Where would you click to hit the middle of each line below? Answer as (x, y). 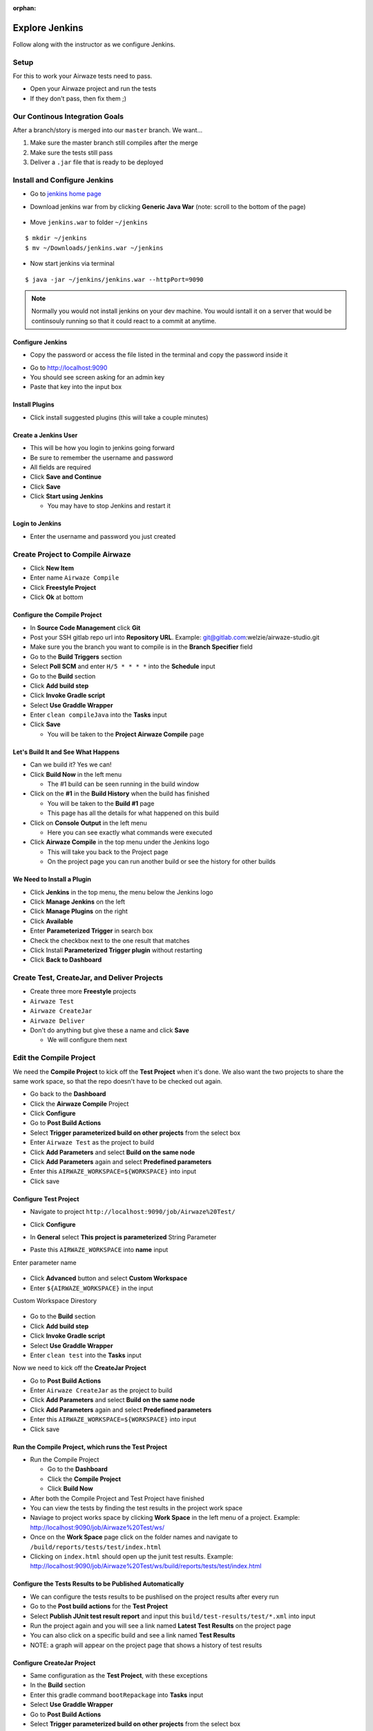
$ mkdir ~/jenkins (56, 238)
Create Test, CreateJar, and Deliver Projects (88, 978)
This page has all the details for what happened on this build (133, 813)
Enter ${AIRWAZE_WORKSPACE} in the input (92, 1288)
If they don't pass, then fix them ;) (78, 98)
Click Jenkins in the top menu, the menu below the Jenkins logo (122, 892)
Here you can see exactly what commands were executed (130, 832)
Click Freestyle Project (63, 587)
